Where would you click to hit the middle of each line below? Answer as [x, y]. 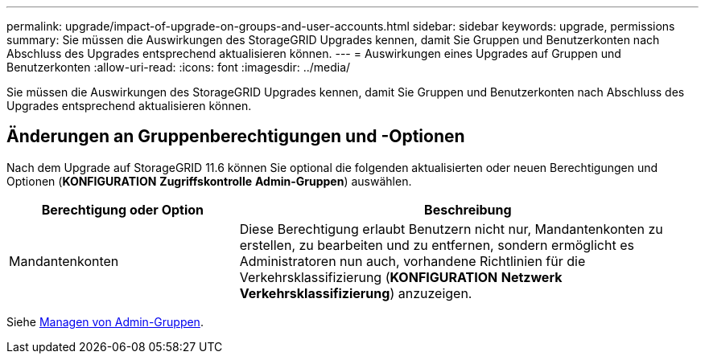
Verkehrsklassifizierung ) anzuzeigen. [356, 293]
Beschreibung [468, 209]
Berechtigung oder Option [123, 209]
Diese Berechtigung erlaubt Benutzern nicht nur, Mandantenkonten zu [451, 229]
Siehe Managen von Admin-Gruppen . [105, 321]
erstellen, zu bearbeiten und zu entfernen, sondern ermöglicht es [437, 245]
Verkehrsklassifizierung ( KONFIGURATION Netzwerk [401, 277]
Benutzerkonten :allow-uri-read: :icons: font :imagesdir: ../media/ [179, 67]
